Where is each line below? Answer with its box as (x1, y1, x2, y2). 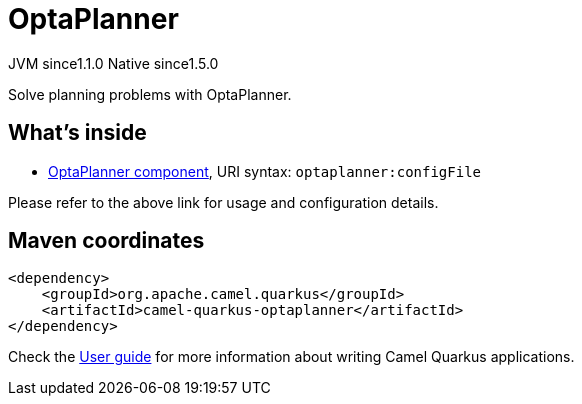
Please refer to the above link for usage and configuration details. (8, 193, 439, 211)
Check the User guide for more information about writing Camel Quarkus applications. (8, 348, 575, 366)
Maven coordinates (8, 228, 205, 254)
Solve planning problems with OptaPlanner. (8, 85, 292, 103)
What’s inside (8, 120, 147, 146)
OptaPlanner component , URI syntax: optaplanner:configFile (48, 162, 481, 180)
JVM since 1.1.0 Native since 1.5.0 (8, 54, 219, 72)
